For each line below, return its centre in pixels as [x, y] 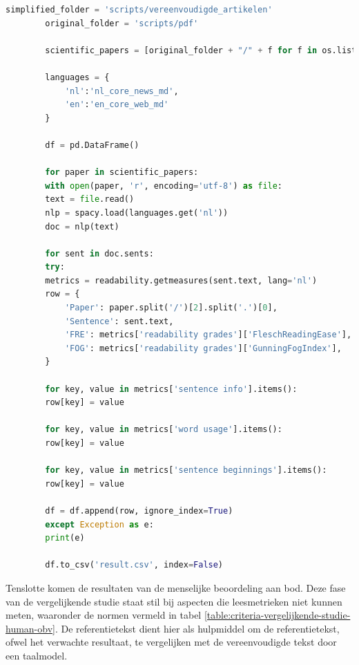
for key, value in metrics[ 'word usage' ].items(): [164, 430]
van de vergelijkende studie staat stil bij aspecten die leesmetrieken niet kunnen [174, 601]
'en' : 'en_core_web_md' [117, 105]
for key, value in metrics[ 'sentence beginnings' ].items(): [186, 470]
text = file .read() [90, 199]
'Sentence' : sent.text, [119, 321]
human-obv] [30, 628]
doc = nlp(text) [82, 226]
